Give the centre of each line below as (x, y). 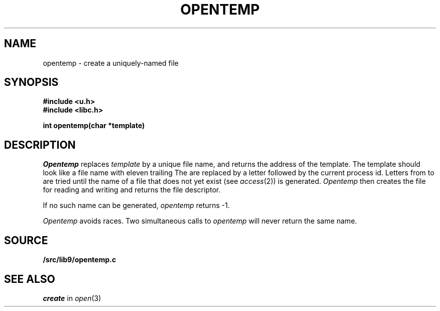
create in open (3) (72, 298)
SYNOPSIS (31, 82)
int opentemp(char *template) (94, 126)
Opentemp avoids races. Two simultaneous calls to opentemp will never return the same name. (200, 221)
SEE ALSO (30, 279)
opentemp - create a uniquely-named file (111, 63)
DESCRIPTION (40, 145)
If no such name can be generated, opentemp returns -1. (136, 205)
